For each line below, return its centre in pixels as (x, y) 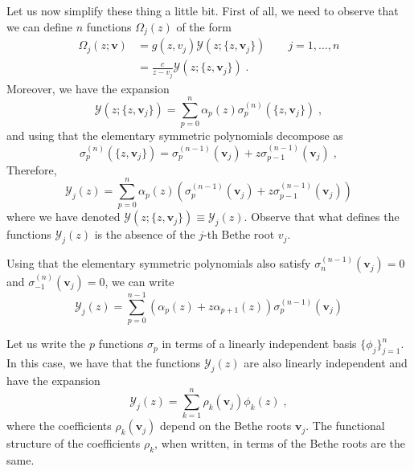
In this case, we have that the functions (104, 362)
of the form (204, 26)
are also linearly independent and (326, 362)
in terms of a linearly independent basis (259, 344)
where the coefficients (59, 426)
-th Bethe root (239, 234)
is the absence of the (145, 234)
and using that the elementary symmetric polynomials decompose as (175, 135)
